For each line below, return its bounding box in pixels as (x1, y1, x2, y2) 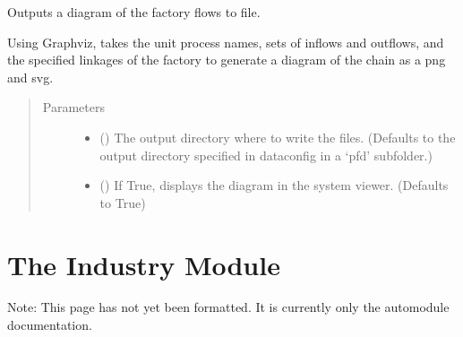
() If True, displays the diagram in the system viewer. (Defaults (99, 176, 449, 194)
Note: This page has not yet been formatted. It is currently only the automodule (7, 298, 450, 316)
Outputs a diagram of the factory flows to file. (7, 3, 261, 21)
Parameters (42, 98, 105, 117)
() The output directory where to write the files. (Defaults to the (99, 127, 456, 146)
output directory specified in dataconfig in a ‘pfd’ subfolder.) (99, 145, 433, 164)
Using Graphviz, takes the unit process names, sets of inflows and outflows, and (7, 32, 444, 51)
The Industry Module (7, 246, 280, 282)
